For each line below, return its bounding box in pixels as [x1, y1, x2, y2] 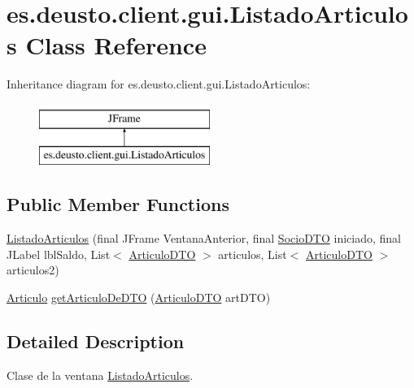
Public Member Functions [7, 192, 229, 217]
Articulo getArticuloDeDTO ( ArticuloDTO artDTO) [7, 289, 271, 306]
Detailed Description [7, 329, 185, 354]
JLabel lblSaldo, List [7, 245, 111, 262]
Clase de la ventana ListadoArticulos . [7, 366, 194, 383]
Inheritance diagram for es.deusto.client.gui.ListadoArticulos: [7, 75, 311, 93]
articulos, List [218, 245, 287, 262]
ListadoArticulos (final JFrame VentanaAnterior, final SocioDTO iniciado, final [7, 230, 401, 247]
